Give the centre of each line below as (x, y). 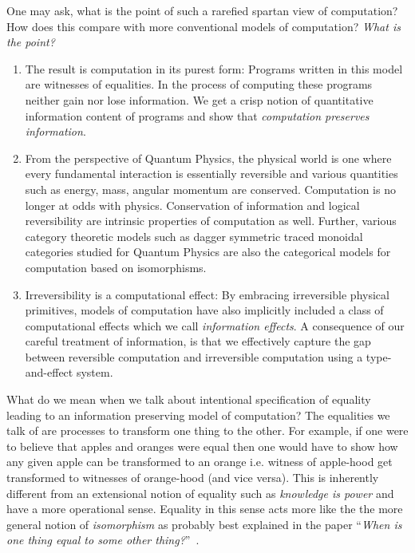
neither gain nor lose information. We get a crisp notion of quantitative (199, 99)
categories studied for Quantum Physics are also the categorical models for (208, 252)
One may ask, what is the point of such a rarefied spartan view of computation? (202, 10)
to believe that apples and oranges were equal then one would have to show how (202, 446)
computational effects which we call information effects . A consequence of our (215, 325)
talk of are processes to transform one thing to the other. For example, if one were (207, 431)
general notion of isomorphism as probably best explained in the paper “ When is (204, 524)
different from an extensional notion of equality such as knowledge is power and (200, 493)
